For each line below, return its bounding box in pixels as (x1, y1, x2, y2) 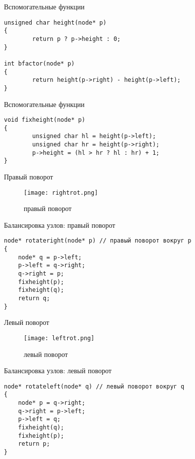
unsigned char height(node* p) (4, 19, 107, 26)
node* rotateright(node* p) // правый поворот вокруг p (4, 237, 192, 245)
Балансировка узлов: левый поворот (4, 365, 112, 376)
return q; (18, 295, 50, 302)
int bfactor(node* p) (4, 60, 75, 67)
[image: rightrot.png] (24, 189, 98, 196)
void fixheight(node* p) (4, 116, 85, 124)
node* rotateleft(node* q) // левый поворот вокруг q (4, 383, 185, 390)
